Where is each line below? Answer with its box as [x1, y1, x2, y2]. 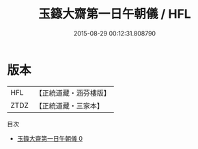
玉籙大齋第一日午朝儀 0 [16, 134, 83, 142]
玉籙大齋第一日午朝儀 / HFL [38, 6, 191, 22]
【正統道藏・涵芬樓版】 [35, 88, 111, 98]
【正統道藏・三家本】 [35, 100, 104, 110]
